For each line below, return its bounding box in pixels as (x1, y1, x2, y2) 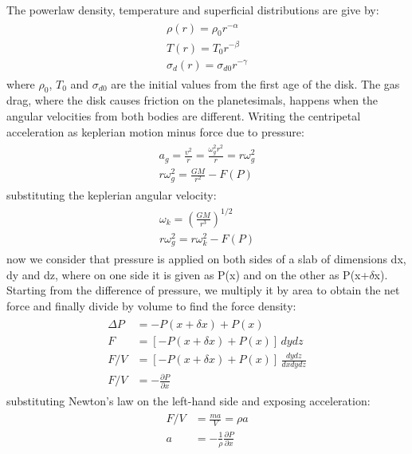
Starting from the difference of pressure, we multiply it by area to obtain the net (6, 282, 400, 298)
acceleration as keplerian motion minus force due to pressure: (6, 123, 304, 140)
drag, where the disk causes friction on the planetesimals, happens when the (6, 92, 379, 109)
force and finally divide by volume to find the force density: (6, 298, 296, 314)
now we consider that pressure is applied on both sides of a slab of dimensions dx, (6, 251, 406, 267)
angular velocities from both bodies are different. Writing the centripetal (6, 107, 361, 124)
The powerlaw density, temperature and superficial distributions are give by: (6, 2, 379, 18)
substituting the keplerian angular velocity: (6, 186, 217, 203)
